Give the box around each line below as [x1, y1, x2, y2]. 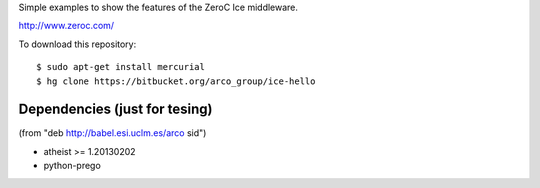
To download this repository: [18, 38, 137, 50]
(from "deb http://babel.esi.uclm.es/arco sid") [18, 127, 207, 139]
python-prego [43, 160, 102, 172]
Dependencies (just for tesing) [18, 101, 214, 118]
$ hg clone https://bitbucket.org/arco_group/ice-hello [36, 75, 316, 87]
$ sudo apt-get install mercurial [36, 61, 205, 73]
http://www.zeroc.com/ [18, 20, 115, 32]
